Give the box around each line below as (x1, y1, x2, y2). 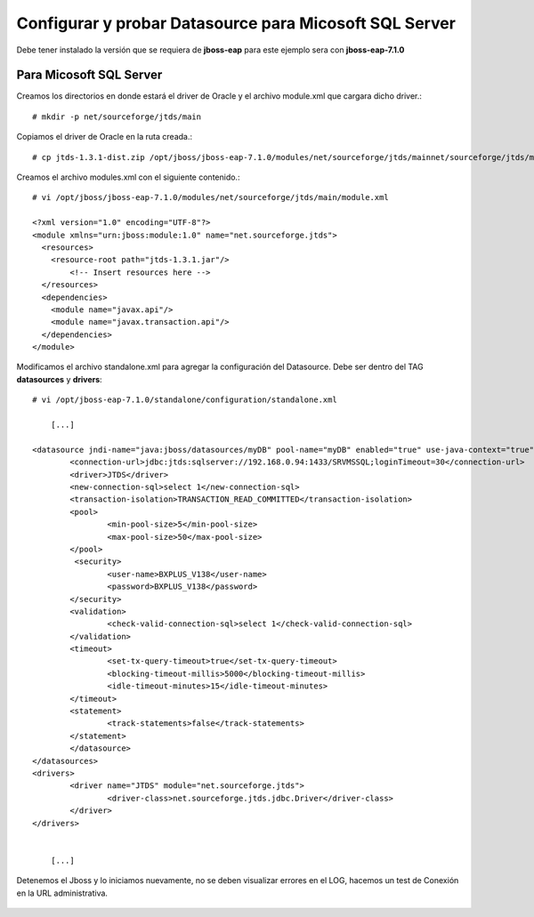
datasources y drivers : (16, 374, 102, 384)
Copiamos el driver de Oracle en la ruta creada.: (16, 132, 193, 142)
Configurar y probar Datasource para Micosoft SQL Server (16, 13, 456, 33)
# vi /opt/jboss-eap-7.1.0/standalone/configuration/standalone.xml (32, 395, 337, 405)
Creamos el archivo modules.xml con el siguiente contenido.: (16, 172, 240, 182)
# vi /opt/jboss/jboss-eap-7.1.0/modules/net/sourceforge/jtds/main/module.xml (32, 192, 389, 203)
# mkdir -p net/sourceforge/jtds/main (32, 111, 202, 122)
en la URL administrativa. (16, 888, 109, 898)
